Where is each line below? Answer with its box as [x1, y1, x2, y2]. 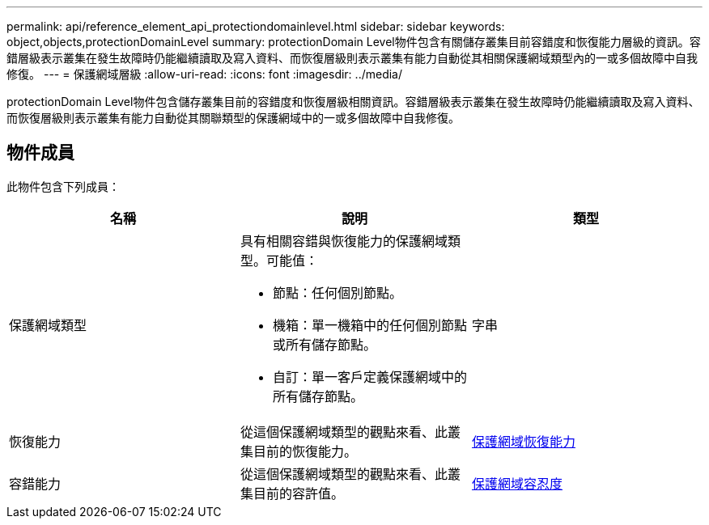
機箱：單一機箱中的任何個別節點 [272, 316, 467, 333]
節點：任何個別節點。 [272, 284, 402, 301]
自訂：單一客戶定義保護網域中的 [272, 368, 467, 385]
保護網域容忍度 [471, 475, 563, 492]
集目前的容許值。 [240, 485, 344, 502]
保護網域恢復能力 [471, 433, 575, 450]
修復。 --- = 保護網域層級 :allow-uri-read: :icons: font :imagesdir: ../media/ [6, 67, 403, 81]
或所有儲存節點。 [272, 336, 376, 353]
